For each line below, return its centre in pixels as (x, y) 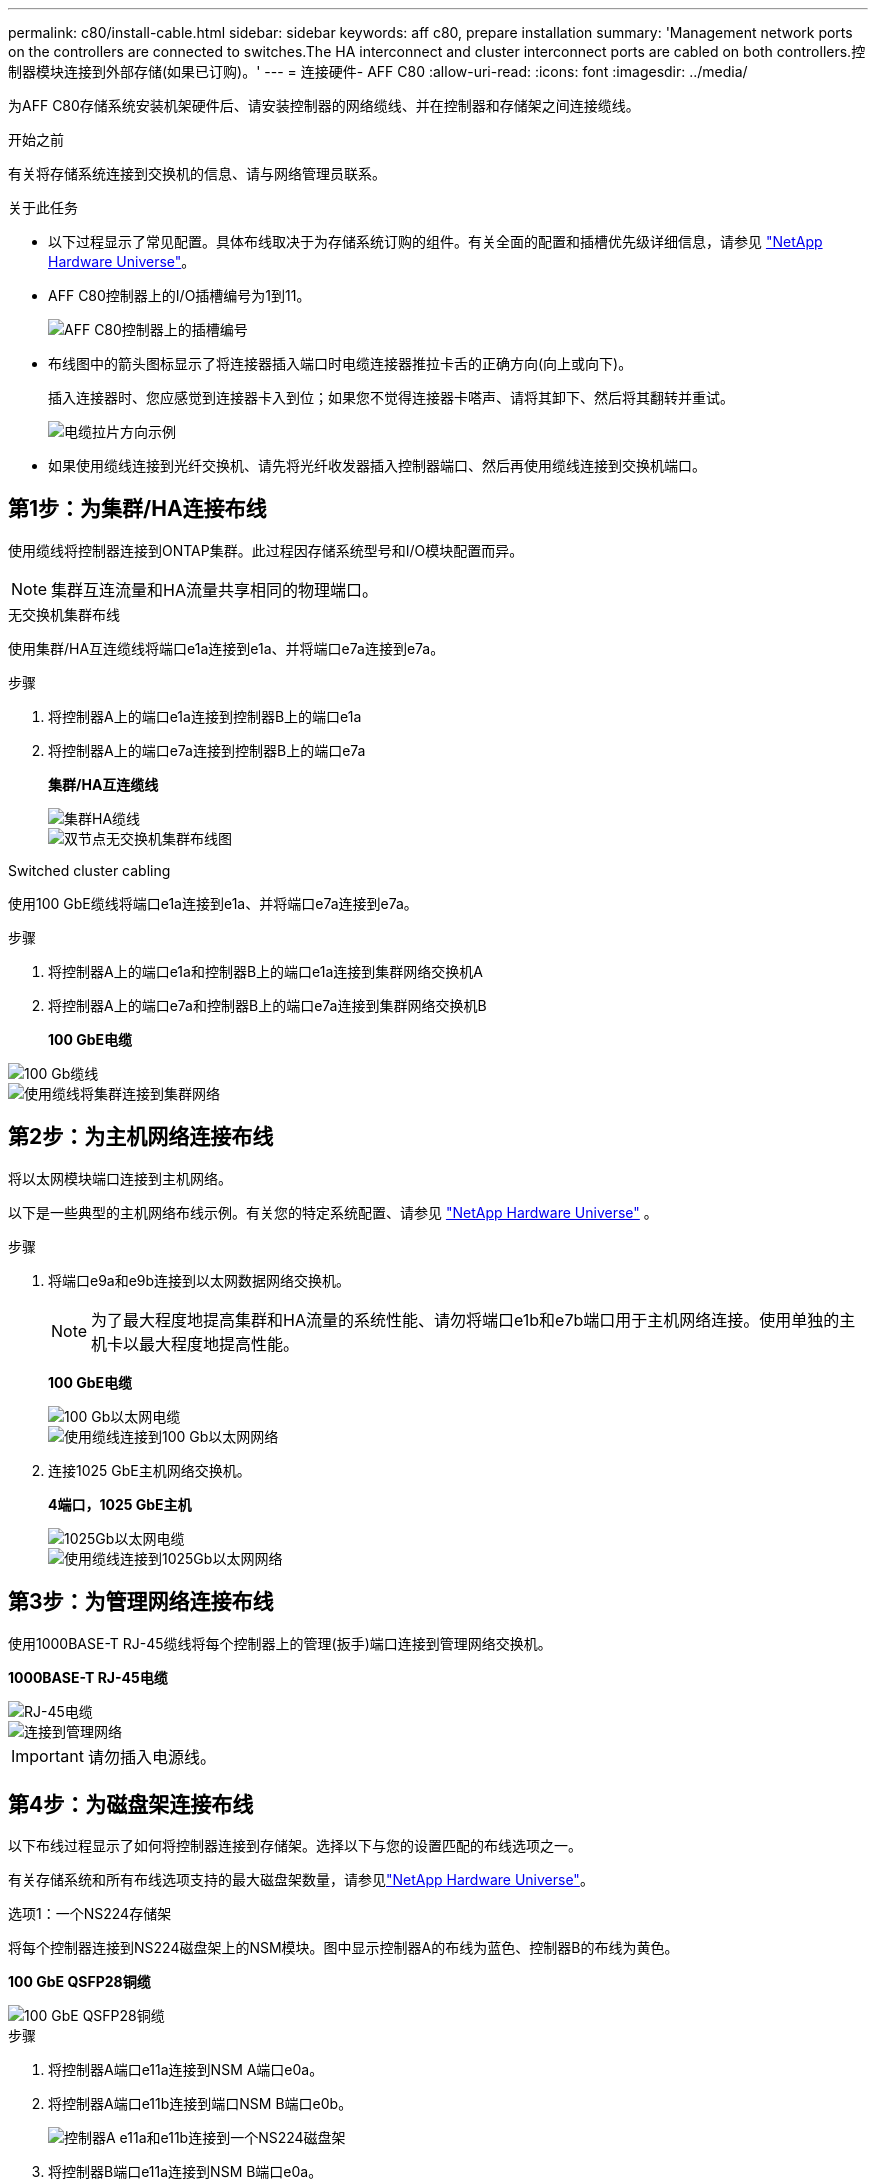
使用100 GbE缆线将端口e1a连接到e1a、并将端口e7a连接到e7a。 (213, 903)
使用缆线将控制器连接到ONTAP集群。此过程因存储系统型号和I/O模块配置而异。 (266, 550)
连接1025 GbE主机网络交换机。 (149, 1470)
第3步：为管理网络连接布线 (141, 1602)
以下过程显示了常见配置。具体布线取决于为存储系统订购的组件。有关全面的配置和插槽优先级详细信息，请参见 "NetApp (435, 241)
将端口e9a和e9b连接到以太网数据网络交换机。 (199, 1280)
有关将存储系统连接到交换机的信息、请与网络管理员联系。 (197, 173)
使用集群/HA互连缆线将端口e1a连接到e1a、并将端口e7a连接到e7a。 (226, 648)
